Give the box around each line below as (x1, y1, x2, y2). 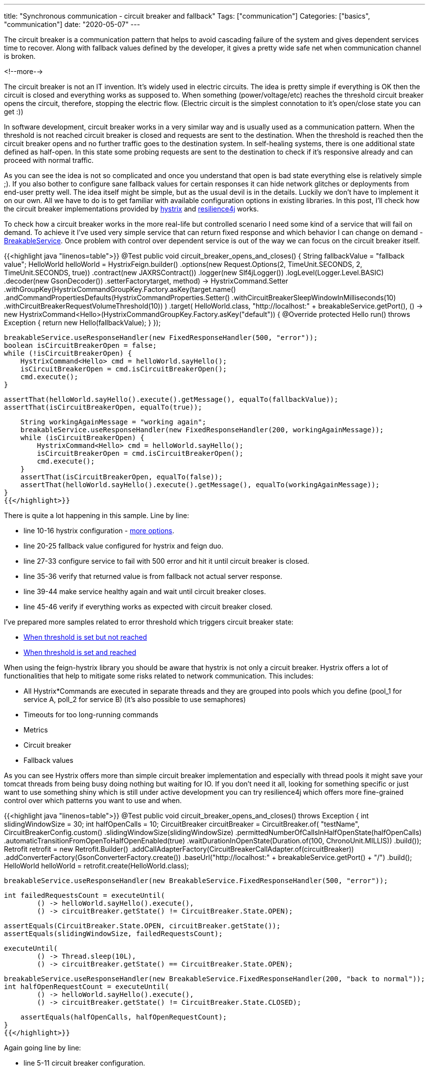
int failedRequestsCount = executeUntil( (4, 891, 165, 899)
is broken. (4, 52, 36, 60)
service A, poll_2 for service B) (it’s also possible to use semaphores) (24, 695, 246, 704)
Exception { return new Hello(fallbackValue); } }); (4, 318, 161, 327)
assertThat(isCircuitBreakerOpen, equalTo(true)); (4, 403, 202, 411)
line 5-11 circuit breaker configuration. (24, 1059, 145, 1067)
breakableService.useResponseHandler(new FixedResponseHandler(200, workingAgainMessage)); (20, 426, 384, 434)
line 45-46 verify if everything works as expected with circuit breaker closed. (24, 602, 273, 611)
